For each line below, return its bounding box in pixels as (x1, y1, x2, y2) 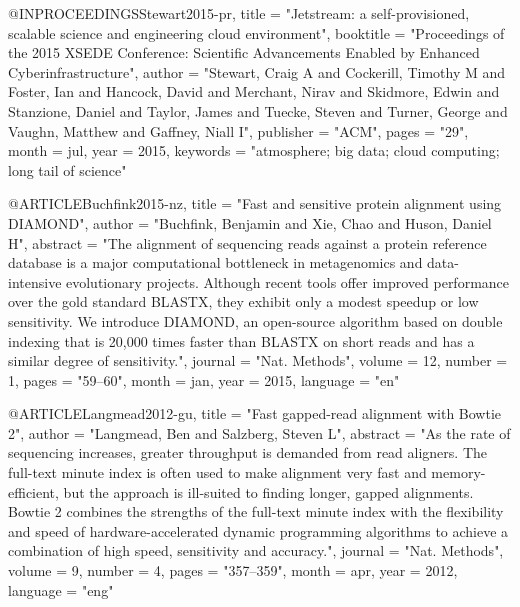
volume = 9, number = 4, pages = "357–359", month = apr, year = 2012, (8, 560, 458, 581)
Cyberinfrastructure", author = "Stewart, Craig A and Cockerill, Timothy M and (8, 61, 506, 82)
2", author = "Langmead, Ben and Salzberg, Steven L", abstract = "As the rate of (8, 422, 511, 443)
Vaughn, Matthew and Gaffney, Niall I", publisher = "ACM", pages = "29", (8, 120, 469, 141)
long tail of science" (8, 159, 127, 180)
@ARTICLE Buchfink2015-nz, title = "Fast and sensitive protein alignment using (8, 193, 502, 214)
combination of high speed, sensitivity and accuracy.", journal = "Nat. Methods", (8, 540, 504, 561)
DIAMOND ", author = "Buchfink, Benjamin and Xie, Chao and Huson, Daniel (8, 212, 492, 233)
